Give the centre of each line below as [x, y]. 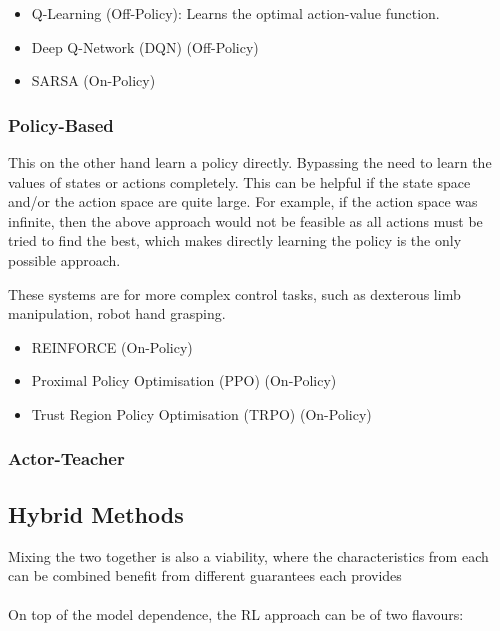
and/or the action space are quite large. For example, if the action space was [243, 201]
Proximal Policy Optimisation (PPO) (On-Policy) [184, 380]
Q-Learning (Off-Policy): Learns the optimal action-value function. [235, 13]
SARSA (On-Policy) [93, 80]
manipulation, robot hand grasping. [117, 313]
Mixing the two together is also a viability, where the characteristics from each [248, 555]
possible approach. [64, 259]
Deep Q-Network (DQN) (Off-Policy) [145, 46]
